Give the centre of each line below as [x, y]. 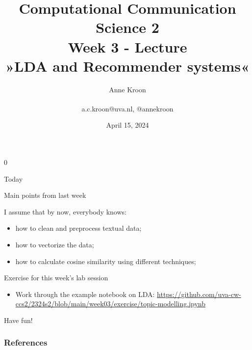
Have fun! [18, 320]
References [26, 342]
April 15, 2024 [127, 125]
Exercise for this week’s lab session [56, 278]
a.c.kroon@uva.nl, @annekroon [127, 108]
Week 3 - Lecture [127, 46]
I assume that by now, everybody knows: [65, 211]
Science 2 [127, 27]
